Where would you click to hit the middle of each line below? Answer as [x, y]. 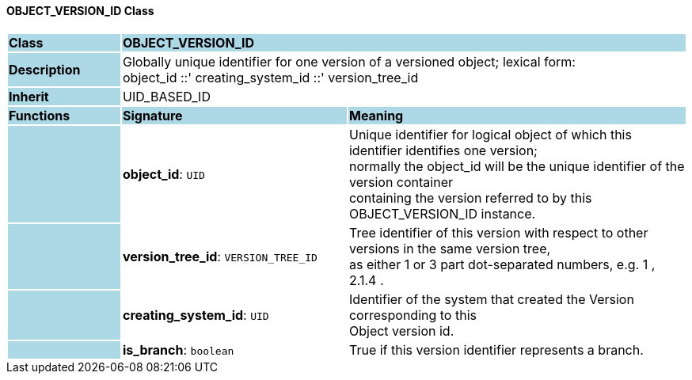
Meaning [376, 115]
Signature [152, 115]
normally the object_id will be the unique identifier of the [517, 166]
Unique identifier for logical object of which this [490, 134]
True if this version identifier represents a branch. [496, 350]
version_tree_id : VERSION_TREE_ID [220, 256]
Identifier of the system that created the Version [491, 299]
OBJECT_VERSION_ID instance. [442, 213]
